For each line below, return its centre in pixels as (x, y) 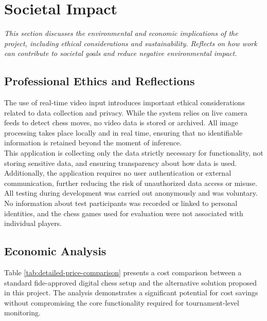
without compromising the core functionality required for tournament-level (122, 302)
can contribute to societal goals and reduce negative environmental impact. (121, 53)
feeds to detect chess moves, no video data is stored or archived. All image (121, 122)
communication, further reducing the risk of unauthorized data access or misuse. (131, 183)
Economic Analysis (55, 251)
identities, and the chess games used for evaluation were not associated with (124, 213)
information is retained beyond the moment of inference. (93, 143)
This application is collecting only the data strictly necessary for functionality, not (134, 153)
